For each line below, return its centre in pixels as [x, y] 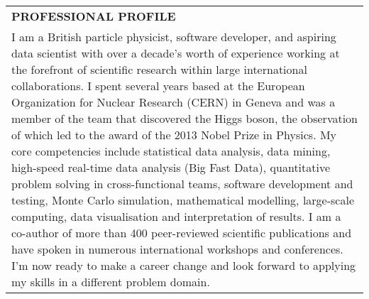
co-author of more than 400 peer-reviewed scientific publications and [182, 233]
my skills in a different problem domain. [111, 282]
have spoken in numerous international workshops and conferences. [177, 249]
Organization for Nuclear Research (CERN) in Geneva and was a [174, 102]
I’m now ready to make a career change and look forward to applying [184, 265]
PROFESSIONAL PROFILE [94, 16]
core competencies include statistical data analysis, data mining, [171, 151]
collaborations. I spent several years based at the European [158, 86]
